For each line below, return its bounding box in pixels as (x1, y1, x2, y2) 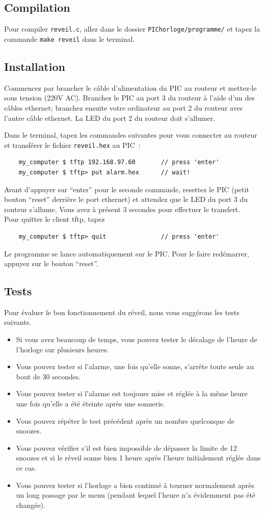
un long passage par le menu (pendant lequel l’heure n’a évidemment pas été (16, 490, 256, 500)
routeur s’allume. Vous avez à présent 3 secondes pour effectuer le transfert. (4, 203, 241, 214)
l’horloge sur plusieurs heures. (16, 344, 109, 354)
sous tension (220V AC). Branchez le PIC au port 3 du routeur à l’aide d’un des (4, 92, 255, 103)
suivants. (4, 317, 32, 327)
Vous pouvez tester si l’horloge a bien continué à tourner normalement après (16, 479, 254, 490)
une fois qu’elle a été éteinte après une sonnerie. (16, 398, 166, 409)
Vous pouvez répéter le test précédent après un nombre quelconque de (16, 415, 234, 426)
